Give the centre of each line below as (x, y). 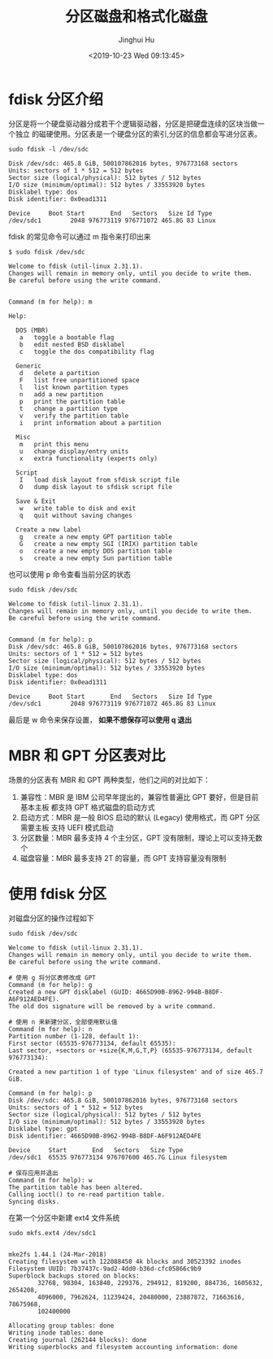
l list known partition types (74, 387)
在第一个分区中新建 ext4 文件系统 (64, 1217)
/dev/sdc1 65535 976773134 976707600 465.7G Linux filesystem (118, 1157)
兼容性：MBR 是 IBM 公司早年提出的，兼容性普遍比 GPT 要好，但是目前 (139, 797)
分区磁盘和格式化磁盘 (136, 17)
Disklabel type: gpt (43, 1129)
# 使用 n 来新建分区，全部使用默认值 (63, 1022)
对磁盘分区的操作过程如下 (51, 918)
